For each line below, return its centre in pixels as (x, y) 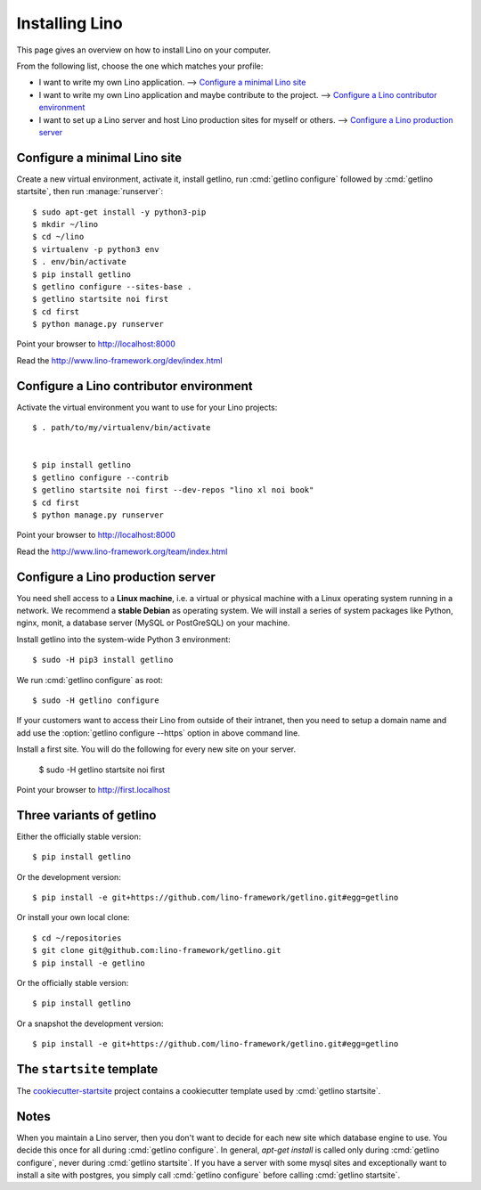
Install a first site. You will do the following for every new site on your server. (156, 749)
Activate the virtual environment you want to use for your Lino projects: (147, 407)
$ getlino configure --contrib (101, 477)
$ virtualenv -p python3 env (96, 249)
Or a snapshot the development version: (90, 1023)
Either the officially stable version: (79, 836)
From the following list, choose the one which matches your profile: (140, 66)
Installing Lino (70, 23)
